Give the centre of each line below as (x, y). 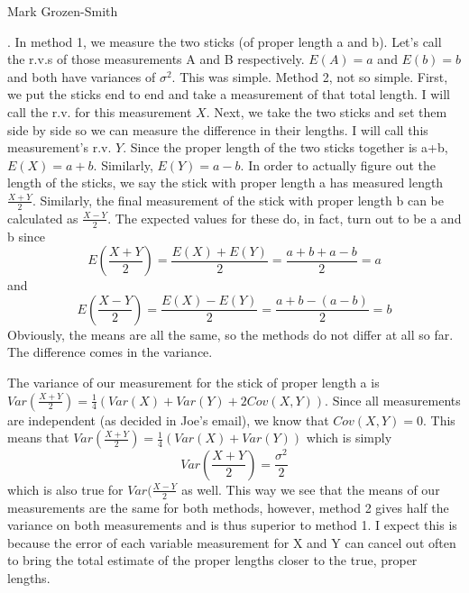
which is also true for (65, 489)
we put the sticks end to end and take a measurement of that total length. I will (229, 94)
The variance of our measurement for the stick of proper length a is (193, 382)
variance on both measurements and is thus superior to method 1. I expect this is (232, 525)
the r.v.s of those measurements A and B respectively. (156, 59)
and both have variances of (82, 76)
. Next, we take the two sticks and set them (326, 111)
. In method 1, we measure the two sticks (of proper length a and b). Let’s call (225, 41)
